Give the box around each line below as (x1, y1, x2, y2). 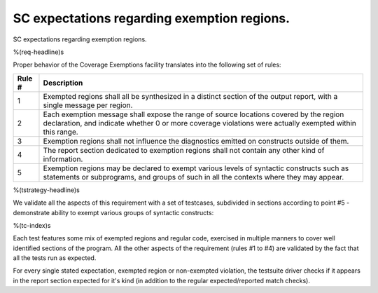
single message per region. (43, 100, 133, 110)
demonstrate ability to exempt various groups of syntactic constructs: (13, 208, 214, 217)
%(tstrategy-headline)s (13, 186, 80, 194)
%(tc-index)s (13, 221, 51, 229)
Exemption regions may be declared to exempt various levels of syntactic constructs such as (43, 163, 349, 173)
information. (43, 154, 83, 164)
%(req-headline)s (13, 48, 64, 56)
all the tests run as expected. (13, 254, 97, 262)
